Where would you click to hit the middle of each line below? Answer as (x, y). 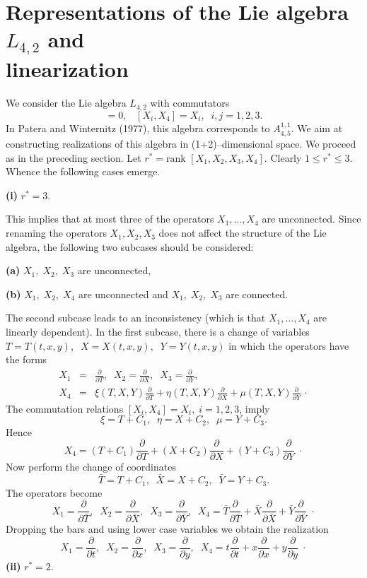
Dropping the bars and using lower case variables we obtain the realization (167, 529)
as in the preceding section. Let (74, 157)
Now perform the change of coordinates (91, 467)
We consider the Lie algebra (66, 103)
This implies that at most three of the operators (110, 219)
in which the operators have (289, 345)
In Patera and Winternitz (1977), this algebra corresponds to (138, 128)
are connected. (257, 294)
